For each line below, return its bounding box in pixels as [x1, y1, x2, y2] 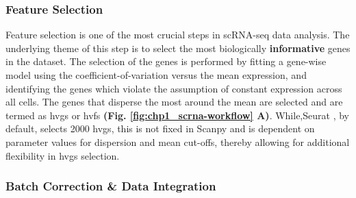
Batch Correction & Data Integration [5, 177, 216, 195]
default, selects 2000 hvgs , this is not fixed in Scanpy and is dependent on [5, 121, 315, 136]
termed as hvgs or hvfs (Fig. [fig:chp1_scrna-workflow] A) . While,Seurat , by [5, 108, 349, 122]
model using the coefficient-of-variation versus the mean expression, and [5, 68, 307, 82]
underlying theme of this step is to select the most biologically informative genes [5, 40, 351, 55]
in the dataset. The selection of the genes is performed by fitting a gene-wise [5, 54, 327, 69]
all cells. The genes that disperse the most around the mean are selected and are [5, 95, 343, 109]
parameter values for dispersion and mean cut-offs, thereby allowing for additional [5, 134, 350, 149]
